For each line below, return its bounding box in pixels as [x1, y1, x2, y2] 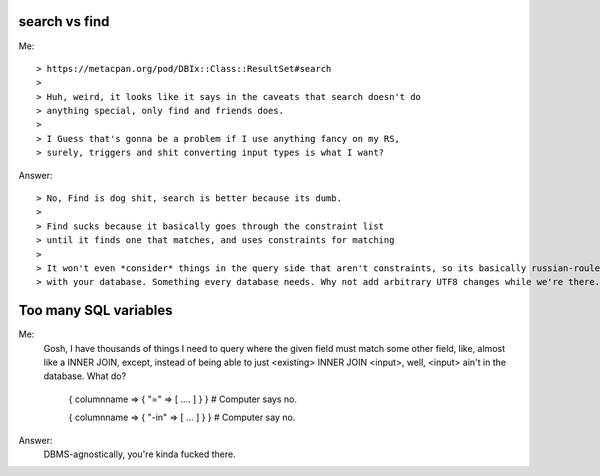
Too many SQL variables [18, 302, 174, 319]
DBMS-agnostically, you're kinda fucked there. [43, 448, 236, 460]
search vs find [18, 13, 110, 30]
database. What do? [43, 370, 127, 382]
